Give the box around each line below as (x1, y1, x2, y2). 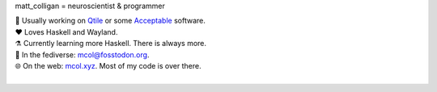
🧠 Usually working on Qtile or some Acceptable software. (15, 16, 206, 26)
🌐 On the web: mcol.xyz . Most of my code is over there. (15, 61, 202, 70)
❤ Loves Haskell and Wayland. (15, 27, 118, 36)
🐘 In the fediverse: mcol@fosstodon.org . (15, 49, 150, 60)
